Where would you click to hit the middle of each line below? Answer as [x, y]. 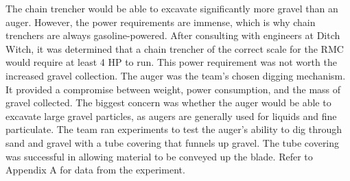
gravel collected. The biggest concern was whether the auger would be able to [168, 102]
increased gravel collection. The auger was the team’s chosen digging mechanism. [176, 75]
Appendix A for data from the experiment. [95, 170]
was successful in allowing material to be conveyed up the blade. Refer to [159, 156]
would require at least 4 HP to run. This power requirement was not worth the [171, 62]
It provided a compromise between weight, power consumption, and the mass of [173, 89]
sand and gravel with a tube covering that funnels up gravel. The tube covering [173, 142]
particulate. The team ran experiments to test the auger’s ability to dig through [174, 129]
